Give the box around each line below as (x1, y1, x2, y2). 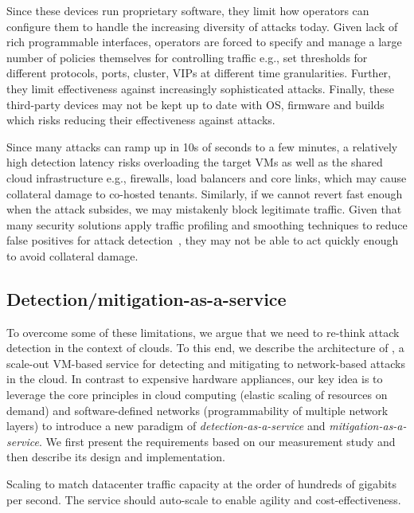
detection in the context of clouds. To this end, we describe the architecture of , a (6, 339, 404, 356)
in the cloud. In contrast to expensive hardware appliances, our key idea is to (6, 370, 383, 387)
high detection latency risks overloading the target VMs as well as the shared (6, 154, 383, 170)
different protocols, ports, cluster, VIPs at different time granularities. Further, (6, 65, 391, 81)
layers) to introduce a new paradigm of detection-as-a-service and (6, 417, 326, 434)
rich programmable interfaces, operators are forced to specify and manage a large (6, 33, 402, 50)
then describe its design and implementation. (6, 448, 225, 465)
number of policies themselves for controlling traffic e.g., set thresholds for (6, 49, 368, 65)
